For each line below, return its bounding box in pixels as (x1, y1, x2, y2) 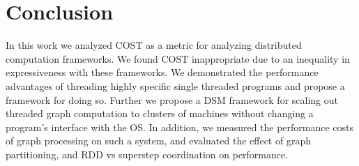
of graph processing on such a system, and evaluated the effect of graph (6, 133, 311, 148)
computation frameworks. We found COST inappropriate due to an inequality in (6, 51, 350, 66)
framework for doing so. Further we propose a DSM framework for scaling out (6, 92, 338, 107)
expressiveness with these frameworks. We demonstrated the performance (6, 65, 319, 80)
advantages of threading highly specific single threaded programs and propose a (6, 78, 345, 93)
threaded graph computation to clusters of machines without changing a (6, 106, 314, 121)
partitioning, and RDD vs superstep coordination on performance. (6, 146, 289, 161)
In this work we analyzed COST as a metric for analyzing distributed (6, 38, 302, 52)
